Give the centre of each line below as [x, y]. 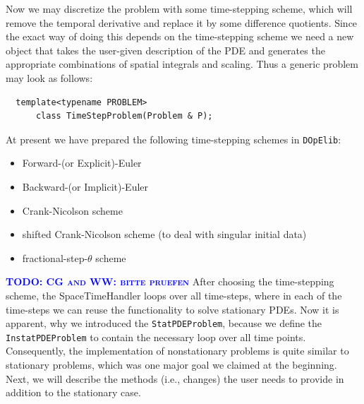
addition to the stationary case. [73, 392]
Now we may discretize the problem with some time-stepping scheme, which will [179, 8]
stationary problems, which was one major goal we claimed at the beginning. [171, 365]
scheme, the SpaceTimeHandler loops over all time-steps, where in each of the [174, 295]
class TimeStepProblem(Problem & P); [124, 116]
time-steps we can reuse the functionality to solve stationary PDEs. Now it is [172, 309]
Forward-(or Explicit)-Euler [82, 163]
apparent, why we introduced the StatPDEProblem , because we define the [164, 323]
